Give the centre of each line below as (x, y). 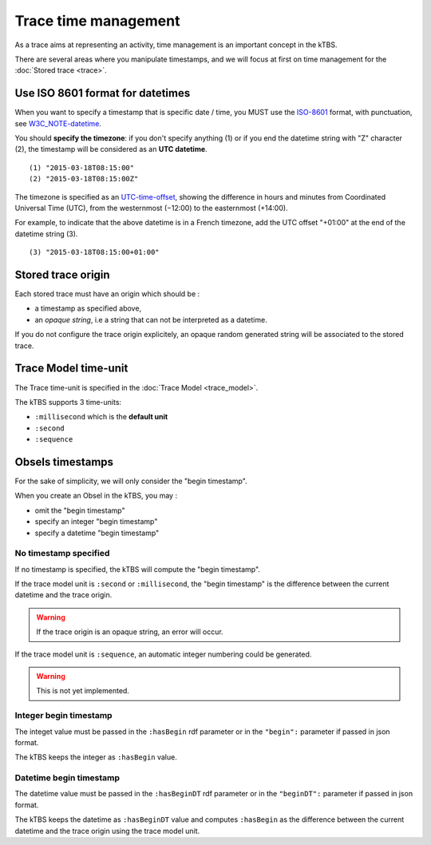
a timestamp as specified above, (88, 308)
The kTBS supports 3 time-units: (68, 402)
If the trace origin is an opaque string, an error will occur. (130, 632)
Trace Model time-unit (71, 369)
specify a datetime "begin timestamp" (97, 533)
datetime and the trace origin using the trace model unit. (107, 831)
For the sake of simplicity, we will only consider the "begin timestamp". (131, 481)
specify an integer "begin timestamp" (96, 522)
